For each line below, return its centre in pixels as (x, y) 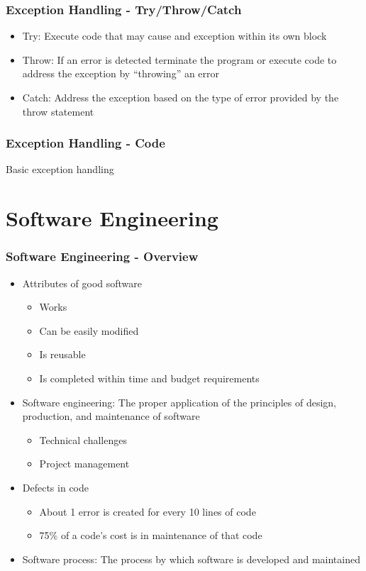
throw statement (58, 111)
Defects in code (55, 487)
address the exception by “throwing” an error (121, 73)
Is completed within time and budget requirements (149, 378)
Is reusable (62, 354)
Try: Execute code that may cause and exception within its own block (174, 36)
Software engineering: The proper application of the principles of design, (179, 402)
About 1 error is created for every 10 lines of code (148, 511)
